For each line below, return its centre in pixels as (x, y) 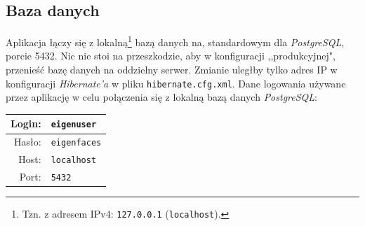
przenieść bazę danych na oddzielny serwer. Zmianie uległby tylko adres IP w (172, 70)
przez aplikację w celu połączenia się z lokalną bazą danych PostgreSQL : (162, 97)
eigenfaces (76, 143)
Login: (26, 123)
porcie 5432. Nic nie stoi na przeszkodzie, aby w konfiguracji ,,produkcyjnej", (171, 56)
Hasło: (28, 142)
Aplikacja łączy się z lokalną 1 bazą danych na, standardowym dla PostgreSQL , (175, 41)
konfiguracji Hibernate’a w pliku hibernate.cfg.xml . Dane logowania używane (176, 83)
